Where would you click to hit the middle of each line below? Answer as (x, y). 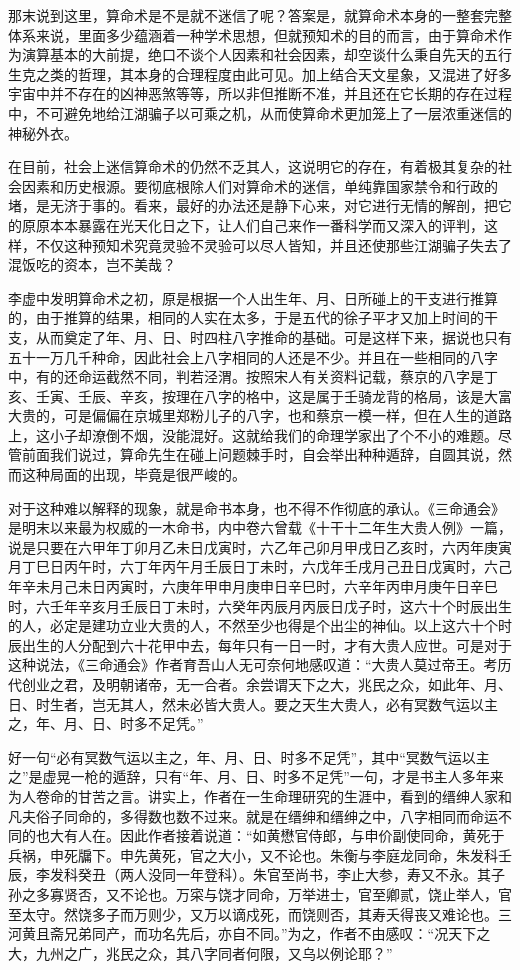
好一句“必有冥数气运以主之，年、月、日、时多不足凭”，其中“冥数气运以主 (249, 756)
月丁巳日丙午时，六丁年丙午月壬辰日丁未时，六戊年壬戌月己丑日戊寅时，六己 (260, 566)
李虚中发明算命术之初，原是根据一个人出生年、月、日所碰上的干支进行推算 (253, 297)
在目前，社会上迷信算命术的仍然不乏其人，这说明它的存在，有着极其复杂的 (253, 166)
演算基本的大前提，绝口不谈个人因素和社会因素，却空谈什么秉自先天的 (252, 54)
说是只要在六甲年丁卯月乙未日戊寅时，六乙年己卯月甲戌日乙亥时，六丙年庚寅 (260, 546)
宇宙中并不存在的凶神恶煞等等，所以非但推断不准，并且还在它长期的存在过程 (260, 93)
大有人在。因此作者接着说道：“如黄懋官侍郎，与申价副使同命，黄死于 (277, 835)
